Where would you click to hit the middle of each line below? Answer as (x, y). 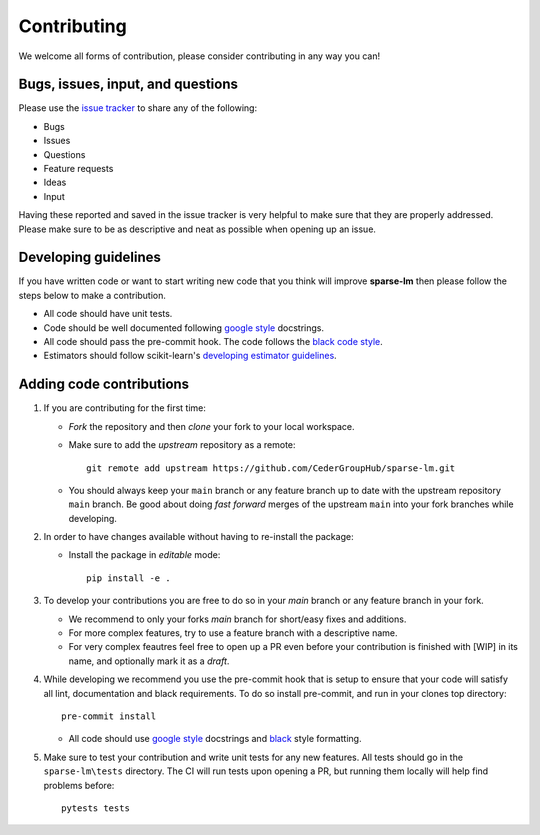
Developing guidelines (90, 257)
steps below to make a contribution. (92, 295)
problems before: (79, 785)
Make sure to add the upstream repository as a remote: (182, 445)
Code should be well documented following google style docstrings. (184, 327)
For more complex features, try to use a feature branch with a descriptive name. (233, 633)
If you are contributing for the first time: (125, 408)
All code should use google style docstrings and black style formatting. (215, 739)
